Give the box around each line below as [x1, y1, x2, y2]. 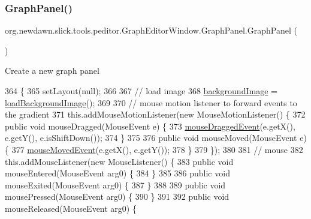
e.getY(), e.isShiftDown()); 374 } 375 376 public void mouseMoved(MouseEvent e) [5, 131, 307, 144]
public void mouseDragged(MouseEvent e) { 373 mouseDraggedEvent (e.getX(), [5, 119, 295, 132]
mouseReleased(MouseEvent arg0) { [5, 202, 137, 214]
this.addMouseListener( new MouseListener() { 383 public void [5, 155, 234, 167]
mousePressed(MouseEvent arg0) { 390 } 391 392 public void [5, 190, 230, 203]
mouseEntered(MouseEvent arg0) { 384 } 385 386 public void [5, 167, 230, 179]
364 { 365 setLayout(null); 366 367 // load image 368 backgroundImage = [5, 85, 277, 97]
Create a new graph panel [5, 64, 99, 77]
